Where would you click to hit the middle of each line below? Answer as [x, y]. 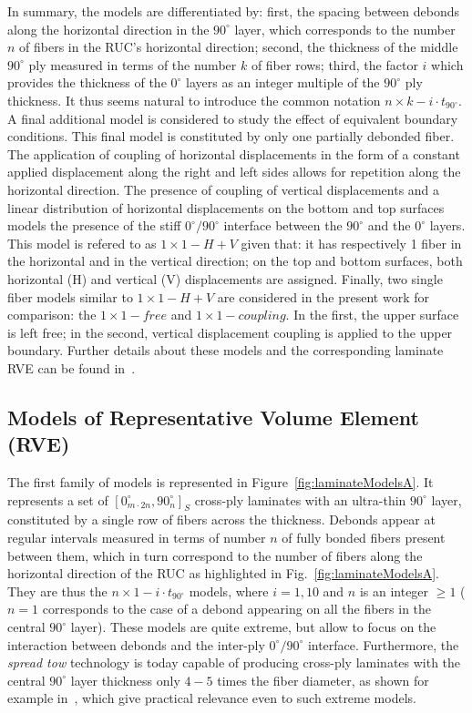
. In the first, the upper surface [372, 315]
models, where [229, 591]
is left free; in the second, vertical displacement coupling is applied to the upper [230, 332]
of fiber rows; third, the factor [334, 64]
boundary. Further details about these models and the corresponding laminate [226, 350]
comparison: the [52, 315]
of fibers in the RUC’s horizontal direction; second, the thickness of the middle [239, 47]
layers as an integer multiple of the [283, 82]
